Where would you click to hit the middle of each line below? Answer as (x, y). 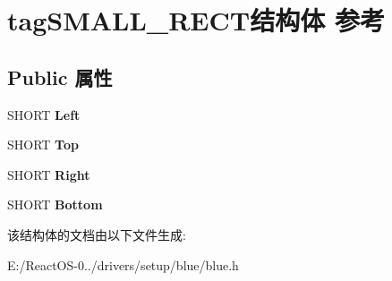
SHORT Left (44, 114)
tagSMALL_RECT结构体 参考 (196, 20)
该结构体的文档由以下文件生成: (97, 234)
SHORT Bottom (55, 204)
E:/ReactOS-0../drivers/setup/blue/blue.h (123, 264)
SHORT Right (49, 174)
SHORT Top (43, 145)
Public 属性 (60, 77)
